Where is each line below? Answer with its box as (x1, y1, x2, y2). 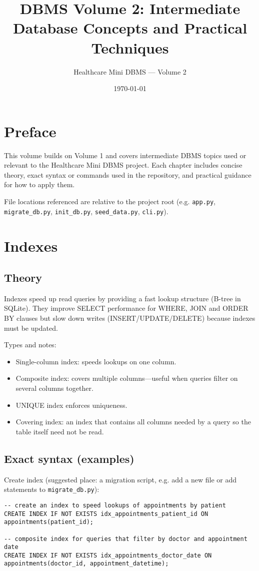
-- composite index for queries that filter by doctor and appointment (4, 535, 247, 542)
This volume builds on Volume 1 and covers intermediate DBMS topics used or (4, 150, 246, 160)
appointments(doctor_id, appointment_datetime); (4, 560, 169, 567)
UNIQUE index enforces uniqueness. (15, 399, 127, 410)
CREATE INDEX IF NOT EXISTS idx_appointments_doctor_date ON (4, 551, 212, 559)
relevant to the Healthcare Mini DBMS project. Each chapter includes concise (4, 160, 242, 170)
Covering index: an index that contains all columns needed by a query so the (15, 416, 251, 427)
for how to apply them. (4, 179, 75, 190)
